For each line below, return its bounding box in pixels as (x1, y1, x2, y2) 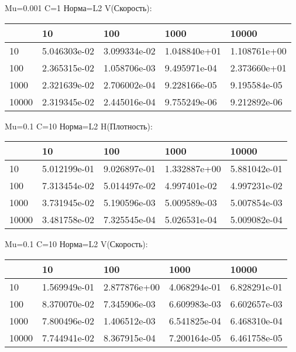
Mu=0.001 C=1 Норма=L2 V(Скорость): (5, 2, 152, 13)
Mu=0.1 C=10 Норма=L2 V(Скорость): (5, 238, 148, 250)
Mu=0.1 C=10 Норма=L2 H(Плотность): (5, 119, 153, 132)
